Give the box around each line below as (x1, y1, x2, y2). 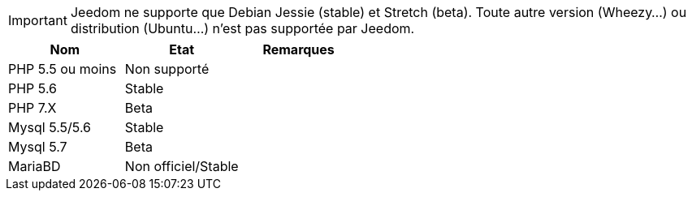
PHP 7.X (8, 100, 57, 116)
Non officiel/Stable (124, 158, 239, 174)
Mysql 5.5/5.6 (8, 119, 92, 135)
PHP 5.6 (8, 80, 58, 96)
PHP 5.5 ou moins (8, 61, 117, 77)
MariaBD (8, 158, 61, 174)
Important (8, 12, 67, 28)
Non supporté (124, 61, 210, 77)
